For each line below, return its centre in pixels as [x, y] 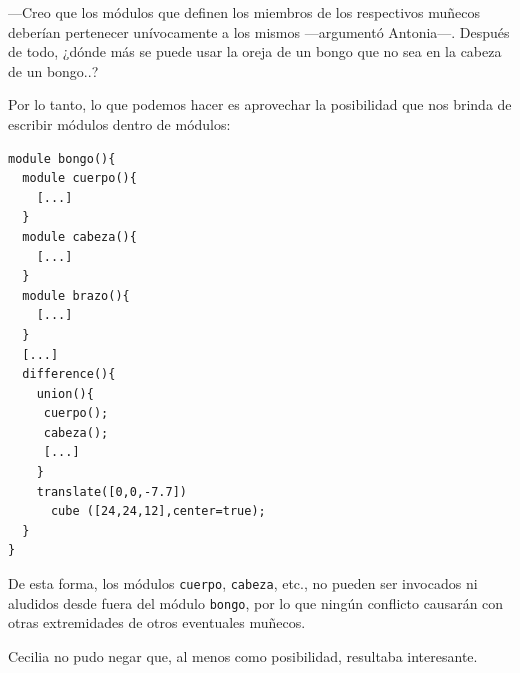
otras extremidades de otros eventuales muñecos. [157, 622]
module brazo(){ [76, 295]
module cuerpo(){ [79, 178]
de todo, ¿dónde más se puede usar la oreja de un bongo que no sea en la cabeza [255, 51]
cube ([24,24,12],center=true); [158, 511]
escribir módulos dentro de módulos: [119, 123]
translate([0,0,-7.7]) [111, 491]
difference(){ [69, 374]
